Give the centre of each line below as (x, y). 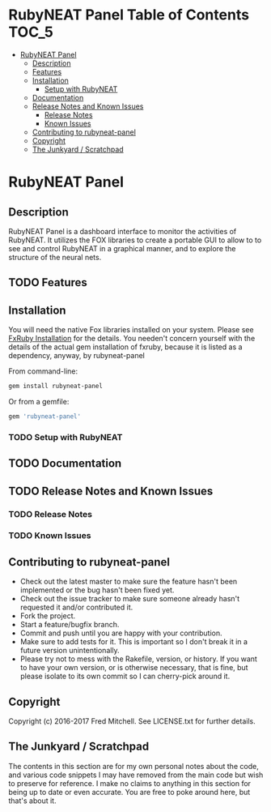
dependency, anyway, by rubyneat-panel (77, 356)
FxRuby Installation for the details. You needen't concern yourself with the (132, 339)
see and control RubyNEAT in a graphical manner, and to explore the (122, 248)
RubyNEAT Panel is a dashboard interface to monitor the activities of (123, 231)
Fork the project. (48, 616)
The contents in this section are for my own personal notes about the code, (133, 766)
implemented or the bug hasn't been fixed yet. (97, 590)
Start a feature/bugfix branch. (70, 625)
